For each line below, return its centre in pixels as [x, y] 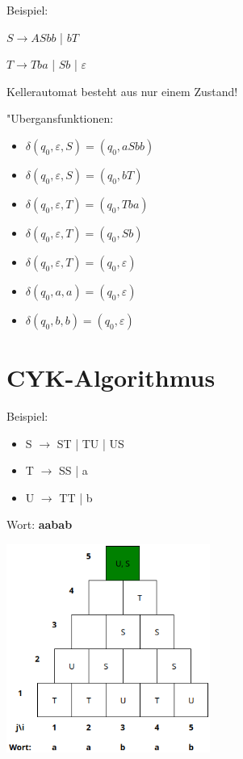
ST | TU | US [90, 443]
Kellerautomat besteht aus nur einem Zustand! [122, 91]
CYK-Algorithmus [111, 377]
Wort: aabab [40, 524]
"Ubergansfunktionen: [60, 118]
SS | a [73, 470]
